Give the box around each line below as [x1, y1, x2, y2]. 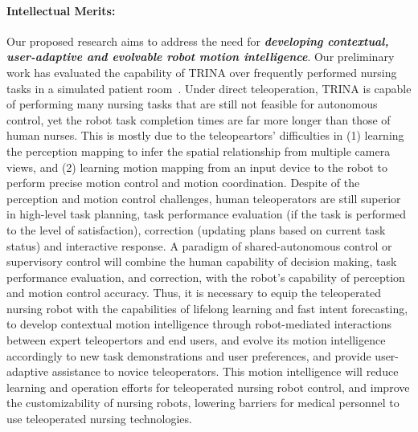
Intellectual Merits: [6, 2, 116, 18]
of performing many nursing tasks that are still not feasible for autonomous [6, 96, 378, 112]
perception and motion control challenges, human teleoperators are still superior [6, 190, 401, 206]
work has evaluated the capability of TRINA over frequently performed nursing [6, 63, 397, 80]
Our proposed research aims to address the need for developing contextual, [6, 32, 389, 49]
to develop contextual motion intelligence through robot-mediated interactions [6, 316, 391, 332]
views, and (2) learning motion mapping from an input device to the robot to [6, 158, 387, 175]
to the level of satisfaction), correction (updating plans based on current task [6, 221, 386, 238]
